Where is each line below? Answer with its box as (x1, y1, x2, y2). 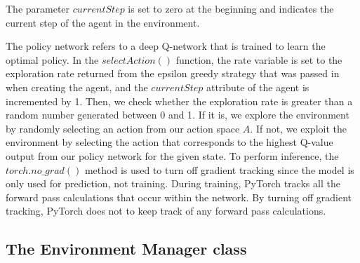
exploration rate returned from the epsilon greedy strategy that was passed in (6, 66, 340, 81)
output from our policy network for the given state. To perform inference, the (6, 148, 339, 163)
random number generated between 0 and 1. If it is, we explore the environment (6, 107, 349, 122)
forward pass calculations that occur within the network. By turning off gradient (6, 189, 352, 204)
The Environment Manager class (6, 238, 247, 259)
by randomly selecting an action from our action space (6, 121, 240, 135)
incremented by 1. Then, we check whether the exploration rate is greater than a (6, 93, 353, 108)
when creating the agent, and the (6, 79, 148, 94)
